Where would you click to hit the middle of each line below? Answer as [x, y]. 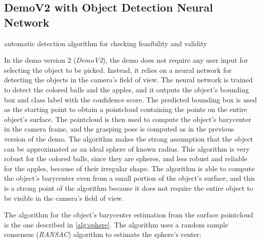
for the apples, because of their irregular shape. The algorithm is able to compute [129, 168]
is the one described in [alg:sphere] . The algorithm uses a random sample [116, 224]
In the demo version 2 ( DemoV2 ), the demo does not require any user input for [126, 60]
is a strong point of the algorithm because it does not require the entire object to [129, 188]
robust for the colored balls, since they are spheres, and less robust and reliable [126, 158]
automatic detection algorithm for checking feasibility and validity [106, 43]
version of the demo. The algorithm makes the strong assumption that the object [129, 138]
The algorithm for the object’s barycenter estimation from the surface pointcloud [129, 215]
